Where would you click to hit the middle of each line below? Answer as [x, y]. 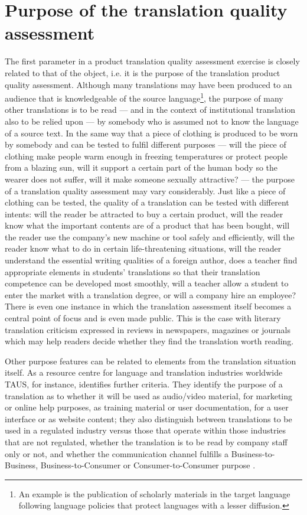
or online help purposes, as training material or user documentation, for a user [147, 407]
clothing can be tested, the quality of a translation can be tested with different [147, 202]
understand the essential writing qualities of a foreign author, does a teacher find [151, 260]
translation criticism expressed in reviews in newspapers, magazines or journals [148, 329]
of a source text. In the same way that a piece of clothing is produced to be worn [151, 133]
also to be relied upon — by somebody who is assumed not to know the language [152, 121]
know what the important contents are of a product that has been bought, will [147, 225]
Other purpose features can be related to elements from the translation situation [151, 361]
